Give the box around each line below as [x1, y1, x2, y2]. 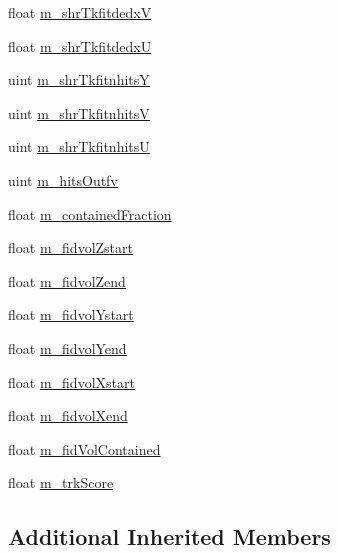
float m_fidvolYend [8, 337, 127, 358]
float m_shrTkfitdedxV [8, 2, 152, 22]
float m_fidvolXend [8, 405, 128, 426]
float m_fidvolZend [8, 270, 126, 291]
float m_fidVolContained [8, 438, 161, 459]
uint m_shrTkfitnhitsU [8, 136, 150, 157]
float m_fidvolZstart [8, 237, 133, 258]
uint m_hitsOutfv [8, 169, 118, 190]
